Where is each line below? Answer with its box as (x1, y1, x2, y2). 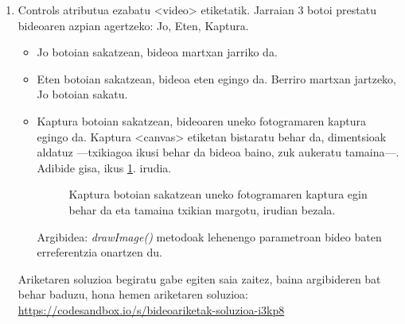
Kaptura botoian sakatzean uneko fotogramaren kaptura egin (68, 186, 368, 202)
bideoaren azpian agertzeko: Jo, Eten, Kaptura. (18, 17, 249, 33)
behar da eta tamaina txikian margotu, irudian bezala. (68, 201, 336, 218)
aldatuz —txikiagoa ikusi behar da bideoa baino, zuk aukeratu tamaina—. (37, 144, 399, 160)
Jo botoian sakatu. (37, 86, 128, 102)
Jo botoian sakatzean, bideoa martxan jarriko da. (37, 44, 278, 60)
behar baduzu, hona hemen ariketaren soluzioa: (18, 286, 248, 303)
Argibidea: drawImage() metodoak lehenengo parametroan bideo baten (37, 228, 382, 245)
